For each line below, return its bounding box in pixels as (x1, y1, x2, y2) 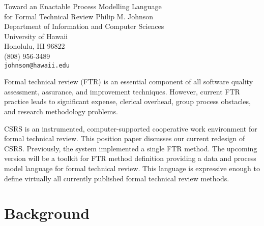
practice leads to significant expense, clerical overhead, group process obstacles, (4, 96, 251, 107)
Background (4, 203, 90, 223)
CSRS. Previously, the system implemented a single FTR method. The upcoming (4, 143, 257, 153)
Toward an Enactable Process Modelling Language (4, 1, 162, 11)
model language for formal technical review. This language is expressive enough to (4, 163, 260, 173)
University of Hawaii (4, 30, 68, 41)
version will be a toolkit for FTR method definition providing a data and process (4, 153, 256, 164)
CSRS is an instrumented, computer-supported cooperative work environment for (4, 123, 257, 134)
